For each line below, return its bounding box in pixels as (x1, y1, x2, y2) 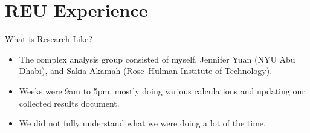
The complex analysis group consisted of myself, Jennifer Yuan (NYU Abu (19, 52, 295, 65)
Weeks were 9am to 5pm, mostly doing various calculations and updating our (19, 84, 305, 97)
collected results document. (19, 96, 120, 109)
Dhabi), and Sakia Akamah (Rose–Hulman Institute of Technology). (19, 64, 273, 77)
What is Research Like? (5, 32, 92, 45)
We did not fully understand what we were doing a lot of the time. (19, 117, 266, 129)
